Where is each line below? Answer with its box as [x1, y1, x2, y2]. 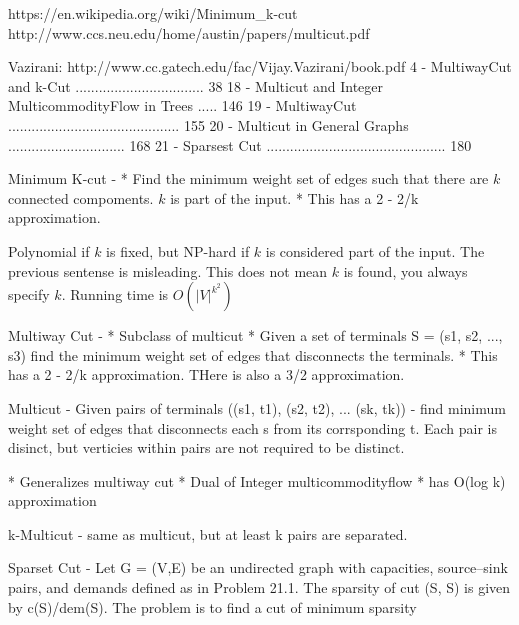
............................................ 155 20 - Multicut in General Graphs [8, 114, 409, 135]
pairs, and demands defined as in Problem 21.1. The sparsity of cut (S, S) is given [8, 577, 511, 598]
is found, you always [343, 260, 468, 281]
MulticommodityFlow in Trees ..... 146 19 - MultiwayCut [8, 95, 357, 116]
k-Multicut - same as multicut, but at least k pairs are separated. [8, 523, 408, 544]
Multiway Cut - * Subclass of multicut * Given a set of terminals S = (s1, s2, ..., [8, 325, 503, 346]
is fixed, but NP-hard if [106, 240, 250, 261]
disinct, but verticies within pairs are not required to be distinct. [8, 437, 405, 458]
